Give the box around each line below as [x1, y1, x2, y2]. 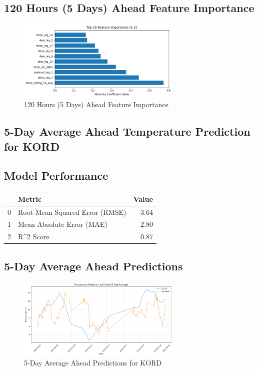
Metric [18, 193, 42, 204]
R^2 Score [18, 231, 49, 242]
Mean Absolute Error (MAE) [18, 219, 107, 229]
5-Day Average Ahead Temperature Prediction [4, 124, 250, 139]
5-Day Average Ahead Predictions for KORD [24, 357, 162, 368]
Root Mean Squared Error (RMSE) [18, 206, 126, 217]
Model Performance [4, 168, 108, 183]
